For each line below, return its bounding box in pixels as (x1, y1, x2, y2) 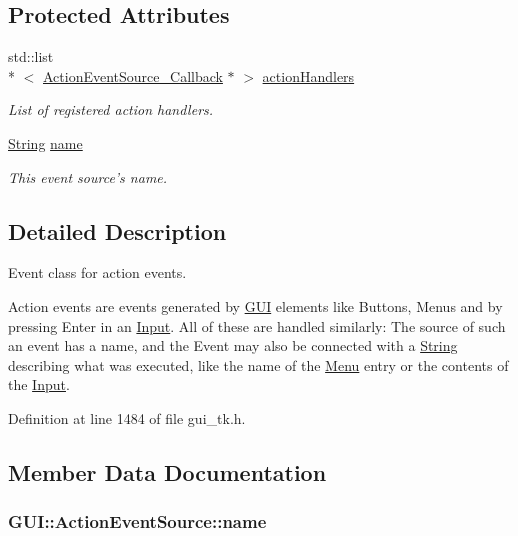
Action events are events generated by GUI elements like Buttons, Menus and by (8, 295, 503, 316)
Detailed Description (8, 215, 227, 246)
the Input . (8, 374, 70, 395)
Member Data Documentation (8, 456, 327, 487)
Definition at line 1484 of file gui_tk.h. (8, 407, 246, 428)
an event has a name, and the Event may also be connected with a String (8, 335, 458, 356)
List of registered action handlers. (8, 99, 214, 120)
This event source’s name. (8, 166, 168, 187)
